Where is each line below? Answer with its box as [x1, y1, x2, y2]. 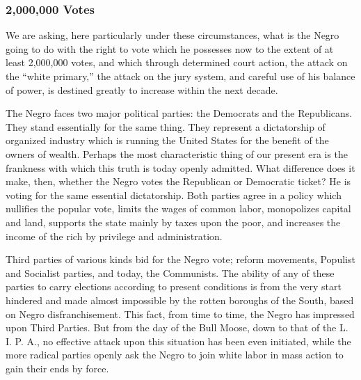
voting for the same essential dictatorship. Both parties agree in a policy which [6, 187, 342, 202]
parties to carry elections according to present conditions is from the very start [6, 279, 342, 294]
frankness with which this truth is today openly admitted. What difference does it [6, 160, 355, 175]
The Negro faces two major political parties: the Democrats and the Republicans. [6, 106, 353, 120]
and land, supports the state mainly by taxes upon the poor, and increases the [6, 214, 341, 229]
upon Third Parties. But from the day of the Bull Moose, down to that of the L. [6, 320, 348, 335]
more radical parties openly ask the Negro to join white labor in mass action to [6, 347, 344, 362]
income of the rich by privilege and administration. [6, 228, 223, 243]
